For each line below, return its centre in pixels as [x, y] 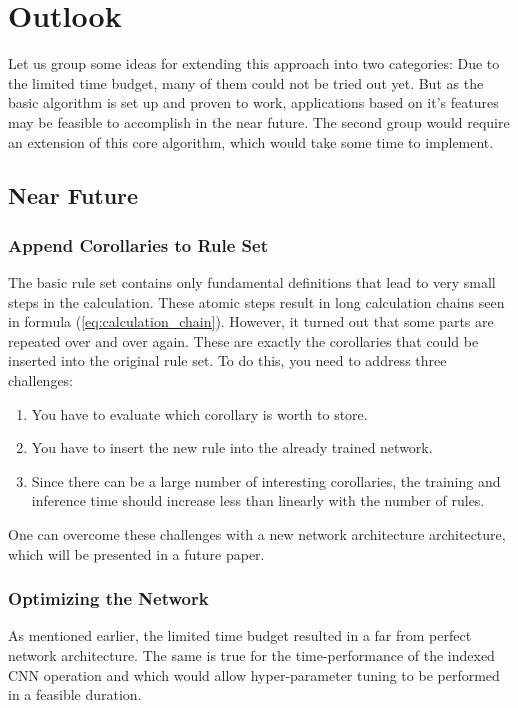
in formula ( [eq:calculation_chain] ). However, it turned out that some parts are [251, 321]
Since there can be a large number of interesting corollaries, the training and [266, 480]
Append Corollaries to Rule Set [138, 244]
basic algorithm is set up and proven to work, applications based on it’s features [253, 102]
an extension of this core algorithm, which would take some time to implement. [251, 141]
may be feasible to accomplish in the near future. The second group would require [259, 121]
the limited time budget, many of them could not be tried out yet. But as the [246, 82]
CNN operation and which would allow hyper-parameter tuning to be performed [254, 674]
